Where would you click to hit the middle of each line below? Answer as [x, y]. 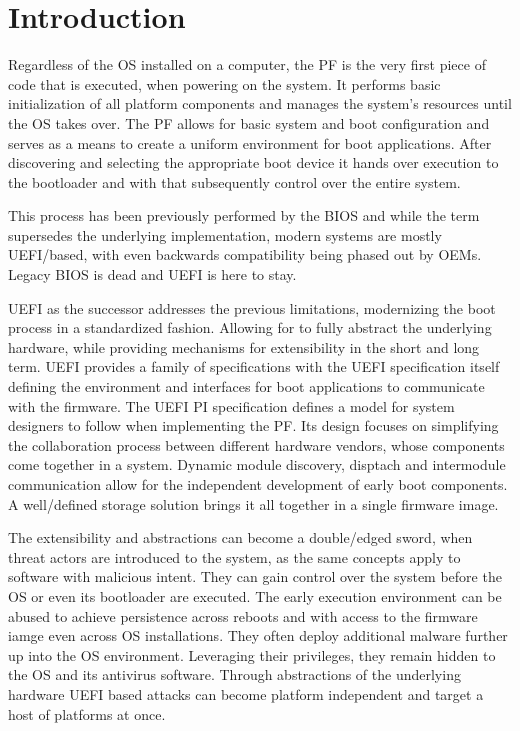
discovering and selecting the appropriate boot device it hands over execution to [253, 162]
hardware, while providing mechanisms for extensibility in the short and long [244, 346]
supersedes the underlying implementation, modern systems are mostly [225, 234]
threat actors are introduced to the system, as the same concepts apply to [234, 556]
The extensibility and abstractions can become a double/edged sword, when [240, 537]
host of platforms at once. [87, 713]
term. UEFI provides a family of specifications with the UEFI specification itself [254, 366]
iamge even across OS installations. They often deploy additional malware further [258, 635]
